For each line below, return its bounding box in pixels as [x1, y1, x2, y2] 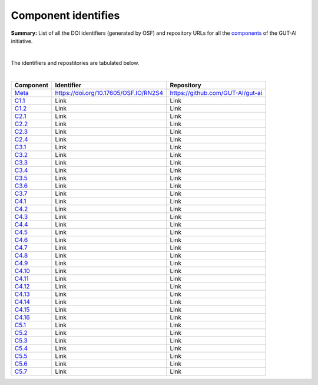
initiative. [11, 37, 33, 44]
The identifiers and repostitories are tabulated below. [11, 59, 140, 66]
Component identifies [11, 9, 120, 22]
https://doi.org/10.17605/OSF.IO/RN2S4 [55, 88, 164, 97]
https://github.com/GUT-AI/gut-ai [170, 88, 263, 97]
